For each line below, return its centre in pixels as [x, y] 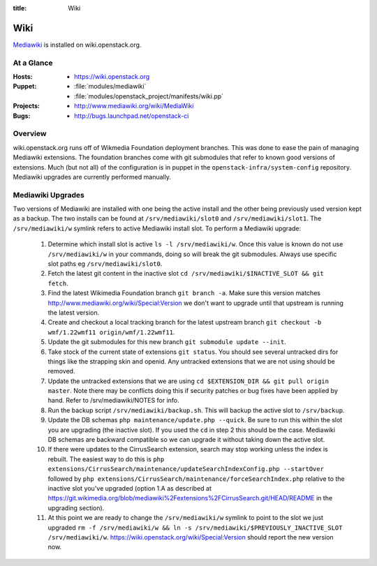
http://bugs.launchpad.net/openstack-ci [132, 116]
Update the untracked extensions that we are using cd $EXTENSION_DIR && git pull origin [188, 381]
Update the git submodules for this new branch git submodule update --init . [167, 342]
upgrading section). [76, 508]
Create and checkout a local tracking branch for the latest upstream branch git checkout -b [185, 322]
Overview [30, 134]
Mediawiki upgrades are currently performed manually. [92, 177]
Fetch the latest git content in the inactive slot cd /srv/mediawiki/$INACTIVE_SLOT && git [186, 274]
